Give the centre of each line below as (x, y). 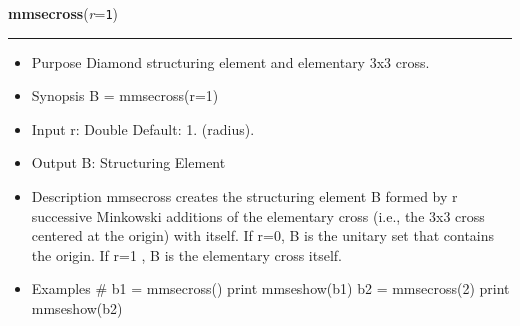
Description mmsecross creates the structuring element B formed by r (244, 196)
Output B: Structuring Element (128, 162)
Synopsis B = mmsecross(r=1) (125, 95)
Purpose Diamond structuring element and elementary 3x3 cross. (230, 61)
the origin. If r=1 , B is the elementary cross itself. (186, 254)
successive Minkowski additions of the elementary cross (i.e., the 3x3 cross (258, 215)
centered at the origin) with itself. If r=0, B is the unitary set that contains (263, 235)
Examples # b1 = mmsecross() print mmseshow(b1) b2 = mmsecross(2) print (270, 288)
